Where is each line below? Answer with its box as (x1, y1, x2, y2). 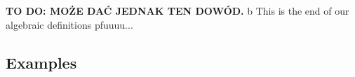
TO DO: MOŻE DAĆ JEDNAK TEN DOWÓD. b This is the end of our (6, 3, 349, 17)
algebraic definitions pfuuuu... (6, 17, 133, 31)
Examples (6, 51, 77, 73)
